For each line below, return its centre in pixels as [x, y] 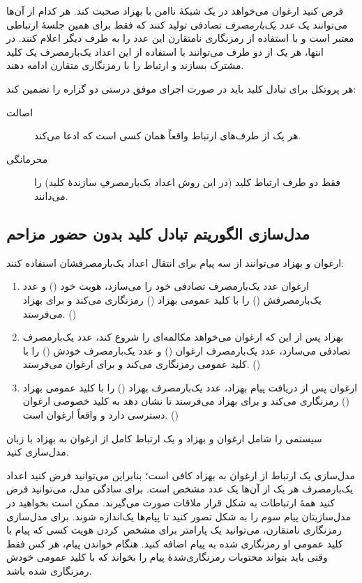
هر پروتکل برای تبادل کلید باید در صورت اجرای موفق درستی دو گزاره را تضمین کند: [181, 88]
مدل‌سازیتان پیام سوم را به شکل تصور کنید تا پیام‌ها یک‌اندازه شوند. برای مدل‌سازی [179, 516]
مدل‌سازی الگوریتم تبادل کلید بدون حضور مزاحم [158, 233]
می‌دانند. [51, 195]
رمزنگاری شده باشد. [49, 571]
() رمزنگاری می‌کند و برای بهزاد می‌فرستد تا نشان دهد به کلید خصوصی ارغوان [186, 401]
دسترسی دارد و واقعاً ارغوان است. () [100, 415]
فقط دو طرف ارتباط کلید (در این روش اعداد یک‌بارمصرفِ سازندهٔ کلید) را [187, 182]
